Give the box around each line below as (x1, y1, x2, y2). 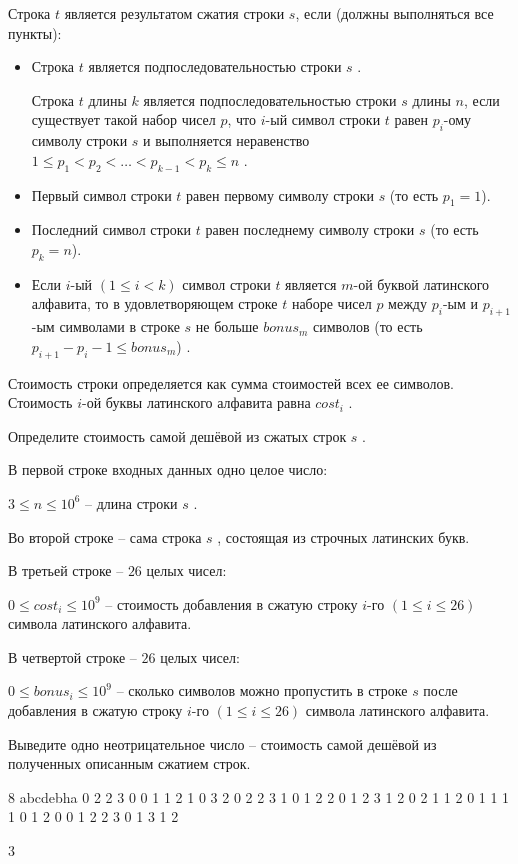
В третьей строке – (8, 560, 124, 581)
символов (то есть (313, 316, 423, 337)
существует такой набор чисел (31, 109, 216, 130)
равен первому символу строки (186, 184, 374, 205)
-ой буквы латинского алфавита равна (82, 392, 311, 413)
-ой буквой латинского (353, 273, 490, 294)
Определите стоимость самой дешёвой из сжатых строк (8, 425, 347, 446)
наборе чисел (291, 293, 372, 314)
